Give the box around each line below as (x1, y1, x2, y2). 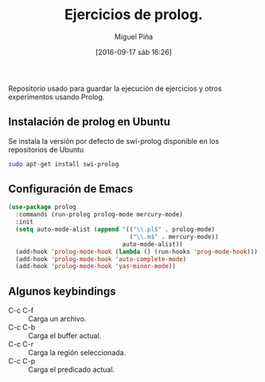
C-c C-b (8, 322, 36, 332)
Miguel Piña (114, 32, 154, 41)
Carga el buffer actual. (28, 331, 102, 341)
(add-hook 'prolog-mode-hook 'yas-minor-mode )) (15, 263, 177, 271)
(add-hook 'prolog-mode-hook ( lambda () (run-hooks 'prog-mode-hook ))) (15, 248, 259, 255)
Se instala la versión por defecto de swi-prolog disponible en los (8, 136, 220, 146)
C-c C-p (8, 357, 36, 366)
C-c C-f (8, 306, 34, 315)
